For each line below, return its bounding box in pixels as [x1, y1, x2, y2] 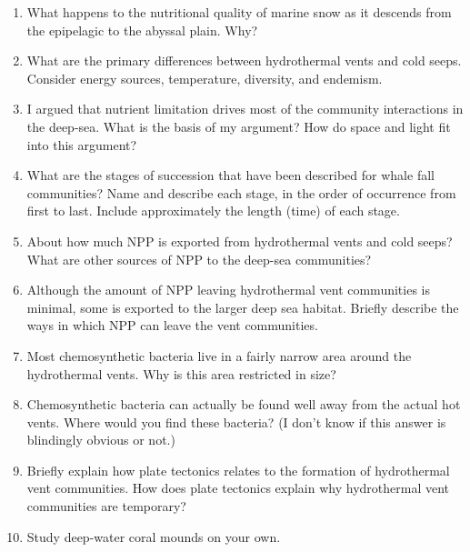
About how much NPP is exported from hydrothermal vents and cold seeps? [26, 231, 453, 250]
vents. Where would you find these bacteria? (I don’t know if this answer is [26, 412, 446, 431]
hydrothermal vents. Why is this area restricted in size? [26, 364, 336, 383]
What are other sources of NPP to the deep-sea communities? [26, 249, 372, 268]
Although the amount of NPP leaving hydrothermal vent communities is [26, 280, 430, 299]
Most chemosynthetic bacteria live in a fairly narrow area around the [26, 346, 412, 365]
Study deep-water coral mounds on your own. [26, 527, 281, 546]
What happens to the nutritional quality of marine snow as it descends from [26, 3, 452, 21]
